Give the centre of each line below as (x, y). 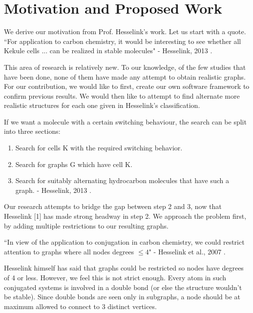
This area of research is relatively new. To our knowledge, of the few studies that (125, 67)
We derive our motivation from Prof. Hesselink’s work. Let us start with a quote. (125, 31)
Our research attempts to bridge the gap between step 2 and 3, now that (113, 206)
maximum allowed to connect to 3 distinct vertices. (80, 306)
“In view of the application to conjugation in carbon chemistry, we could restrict (124, 242)
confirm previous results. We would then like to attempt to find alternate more (122, 95)
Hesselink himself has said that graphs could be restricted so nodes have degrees (124, 268)
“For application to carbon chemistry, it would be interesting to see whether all (123, 41)
